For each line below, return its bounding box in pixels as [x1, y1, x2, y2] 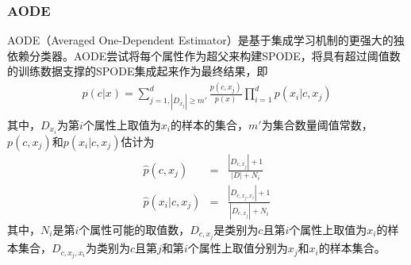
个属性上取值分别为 [187, 240, 288, 256]
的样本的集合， [170, 116, 248, 132]
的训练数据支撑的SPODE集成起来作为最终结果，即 [7, 63, 268, 79]
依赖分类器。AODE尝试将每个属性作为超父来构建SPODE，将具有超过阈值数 [7, 47, 401, 63]
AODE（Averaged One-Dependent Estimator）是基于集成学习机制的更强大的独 [7, 32, 405, 48]
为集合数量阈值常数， [261, 116, 373, 132]
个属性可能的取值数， [79, 221, 190, 237]
